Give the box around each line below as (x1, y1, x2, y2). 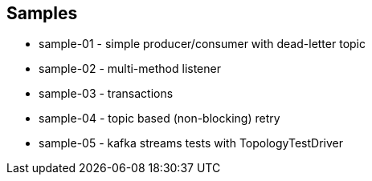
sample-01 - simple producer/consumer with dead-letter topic (39, 37, 366, 51)
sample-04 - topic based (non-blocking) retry (39, 111, 280, 126)
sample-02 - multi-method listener (39, 62, 221, 76)
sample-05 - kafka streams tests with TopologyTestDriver (39, 136, 343, 151)
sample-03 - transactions (39, 86, 174, 101)
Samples (6, 3, 78, 23)
